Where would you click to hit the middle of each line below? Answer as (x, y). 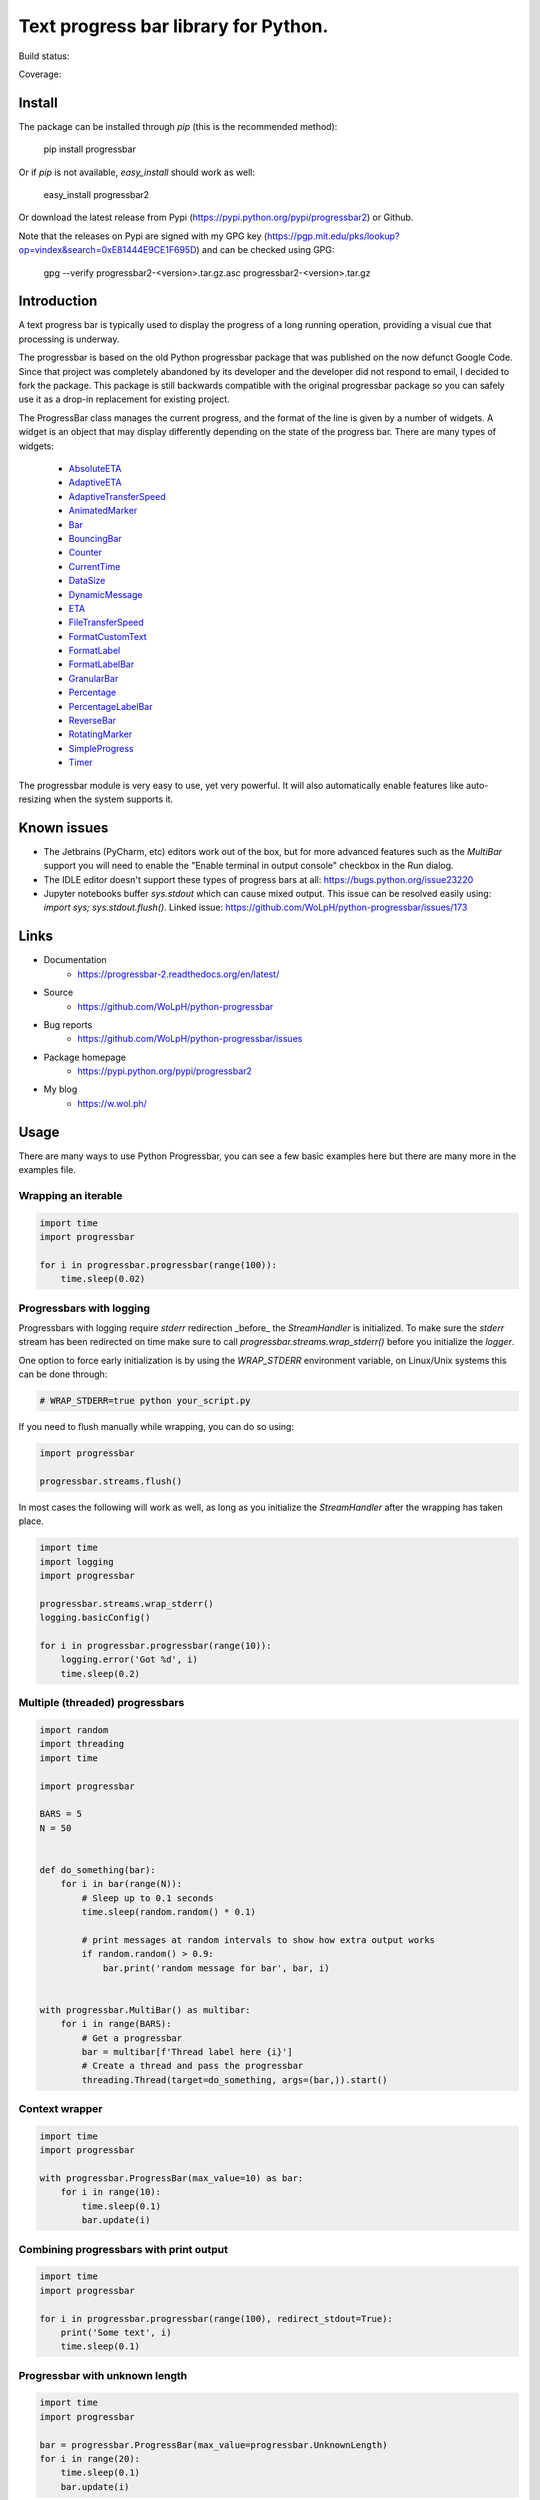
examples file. (47, 1170)
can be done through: (63, 1374)
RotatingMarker (100, 734)
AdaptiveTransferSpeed (117, 496)
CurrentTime (94, 566)
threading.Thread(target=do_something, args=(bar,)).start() (234, 2079)
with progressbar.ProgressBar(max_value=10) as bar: (171, 2178)
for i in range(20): (89, 2458)
